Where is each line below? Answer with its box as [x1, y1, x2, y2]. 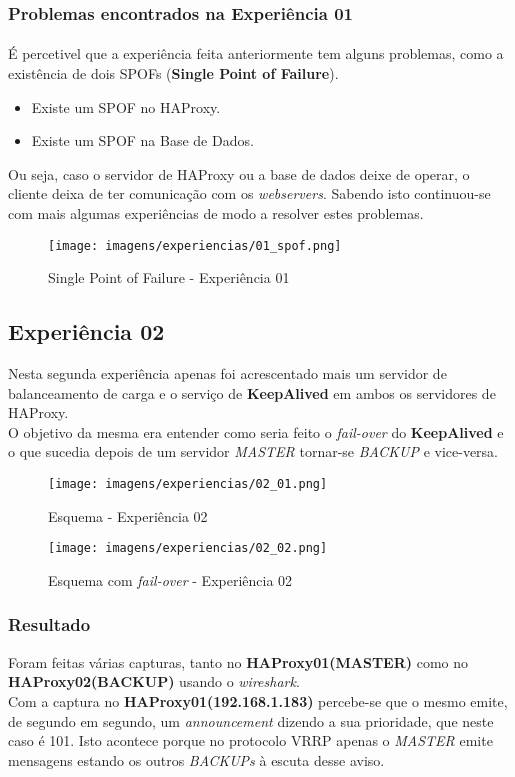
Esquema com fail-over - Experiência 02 [48, 569, 293, 590]
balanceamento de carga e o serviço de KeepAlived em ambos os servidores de [8, 382, 496, 403]
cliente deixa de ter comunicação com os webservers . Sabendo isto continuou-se [8, 183, 491, 204]
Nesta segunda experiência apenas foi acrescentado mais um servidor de [8, 363, 447, 384]
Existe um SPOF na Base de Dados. [31, 130, 254, 151]
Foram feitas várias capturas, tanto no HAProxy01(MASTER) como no [8, 651, 469, 672]
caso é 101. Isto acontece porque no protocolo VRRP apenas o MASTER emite [8, 730, 493, 751]
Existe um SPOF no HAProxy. [31, 96, 221, 117]
